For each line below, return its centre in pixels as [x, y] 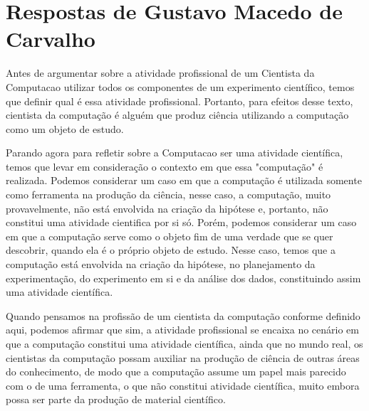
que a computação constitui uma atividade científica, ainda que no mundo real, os [184, 343]
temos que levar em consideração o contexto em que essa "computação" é [165, 166]
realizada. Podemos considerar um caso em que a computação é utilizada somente [184, 180]
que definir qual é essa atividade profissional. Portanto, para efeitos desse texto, [180, 101]
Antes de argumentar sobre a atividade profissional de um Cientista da [160, 73]
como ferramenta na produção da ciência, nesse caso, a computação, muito [168, 194]
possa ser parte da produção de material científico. [116, 399]
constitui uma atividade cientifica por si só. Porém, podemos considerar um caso [181, 222]
